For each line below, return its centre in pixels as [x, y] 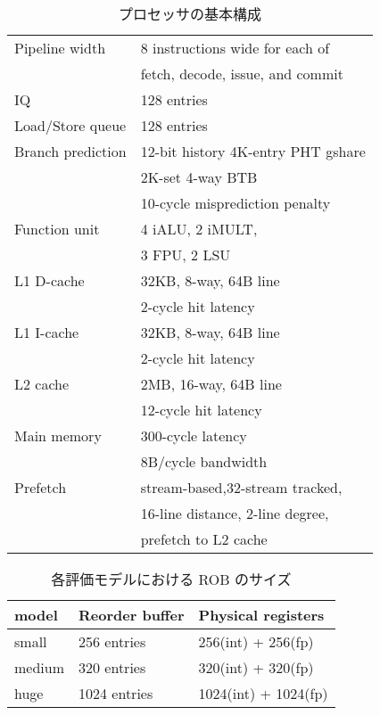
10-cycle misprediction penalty [235, 203]
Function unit [57, 229]
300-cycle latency [194, 436]
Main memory [58, 436]
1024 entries [116, 693]
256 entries [112, 641]
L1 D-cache [50, 280]
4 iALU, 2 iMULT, [199, 229]
